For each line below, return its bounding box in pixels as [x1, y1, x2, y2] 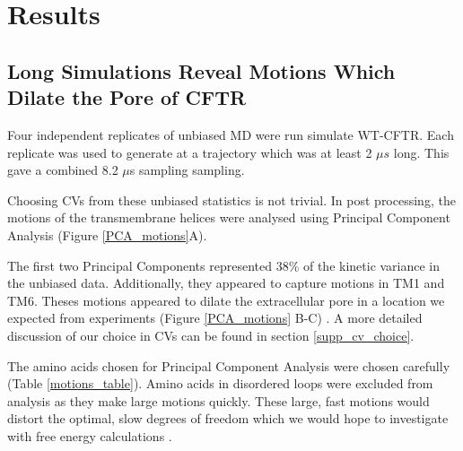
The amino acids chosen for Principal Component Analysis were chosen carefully [7, 356, 450, 375]
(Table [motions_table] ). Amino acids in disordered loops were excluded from [7, 374, 433, 393]
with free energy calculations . [7, 426, 172, 445]
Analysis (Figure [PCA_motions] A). [7, 225, 207, 244]
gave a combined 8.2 [7, 160, 118, 179]
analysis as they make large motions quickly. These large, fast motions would [7, 391, 430, 410]
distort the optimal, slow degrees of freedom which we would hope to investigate [7, 409, 449, 428]
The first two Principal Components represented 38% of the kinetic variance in [7, 256, 441, 274]
